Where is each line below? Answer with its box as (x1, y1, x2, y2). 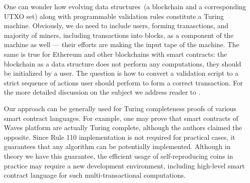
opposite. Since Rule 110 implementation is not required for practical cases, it (4, 132, 235, 142)
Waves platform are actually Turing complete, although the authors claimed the (4, 122, 242, 133)
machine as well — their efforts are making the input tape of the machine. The (4, 39, 239, 50)
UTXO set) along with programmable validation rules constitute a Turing (4, 11, 224, 21)
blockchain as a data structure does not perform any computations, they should (4, 58, 241, 68)
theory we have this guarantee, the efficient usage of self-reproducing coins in (4, 150, 233, 161)
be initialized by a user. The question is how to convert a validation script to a (4, 68, 239, 78)
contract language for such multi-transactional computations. (4, 170, 186, 180)
